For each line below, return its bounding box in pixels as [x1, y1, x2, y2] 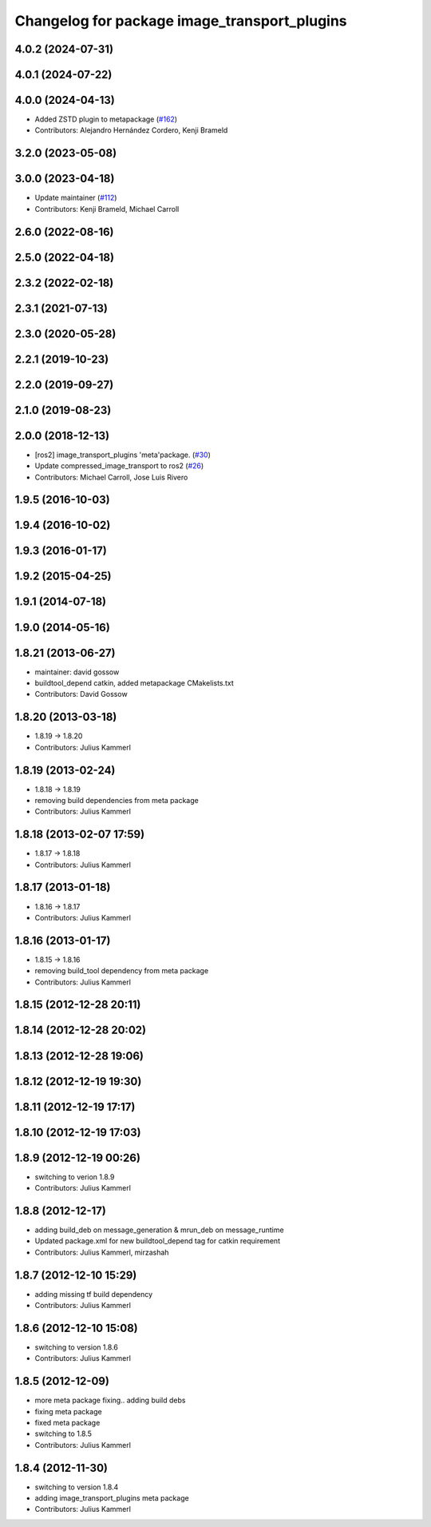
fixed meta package [34, 1418, 101, 1428]
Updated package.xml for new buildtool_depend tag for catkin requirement [34, 1236, 281, 1246]
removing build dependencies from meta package [34, 795, 199, 805]
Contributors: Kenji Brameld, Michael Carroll [34, 204, 180, 213]
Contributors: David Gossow [34, 690, 128, 699]
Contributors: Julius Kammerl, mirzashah [34, 1247, 169, 1257]
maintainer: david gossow [34, 667, 120, 677]
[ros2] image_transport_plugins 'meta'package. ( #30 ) [34, 450, 211, 459]
